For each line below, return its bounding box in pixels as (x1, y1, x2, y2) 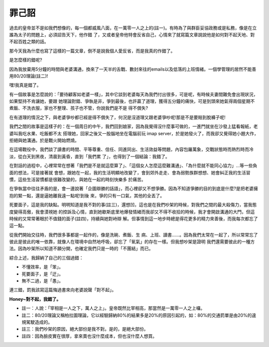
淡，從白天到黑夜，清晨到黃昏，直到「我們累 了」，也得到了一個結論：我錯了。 (9, 153, 170, 159)
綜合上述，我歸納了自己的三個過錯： (9, 255, 84, 260)
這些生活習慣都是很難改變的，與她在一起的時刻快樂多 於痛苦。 (17, 176, 146, 182)
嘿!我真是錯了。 (9, 82, 42, 88)
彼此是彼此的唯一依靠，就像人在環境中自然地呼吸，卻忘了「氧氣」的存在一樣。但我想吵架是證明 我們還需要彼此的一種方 (9, 239, 255, 245)
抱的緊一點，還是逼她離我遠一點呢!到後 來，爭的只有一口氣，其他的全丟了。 (9, 192, 164, 198)
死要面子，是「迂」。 (21, 271, 63, 277)
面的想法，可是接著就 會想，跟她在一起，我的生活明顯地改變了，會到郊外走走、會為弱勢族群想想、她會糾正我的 (9, 170, 238, 175)
